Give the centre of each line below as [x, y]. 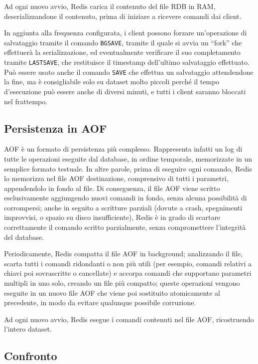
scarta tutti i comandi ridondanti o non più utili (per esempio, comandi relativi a [128, 263]
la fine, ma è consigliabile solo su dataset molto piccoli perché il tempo [112, 82]
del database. [24, 237]
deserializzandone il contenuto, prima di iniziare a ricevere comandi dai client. [123, 16]
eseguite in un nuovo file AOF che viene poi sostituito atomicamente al [112, 292]
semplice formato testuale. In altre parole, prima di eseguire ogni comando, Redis [128, 168]
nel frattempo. [26, 101]
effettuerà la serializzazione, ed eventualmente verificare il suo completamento [122, 52]
